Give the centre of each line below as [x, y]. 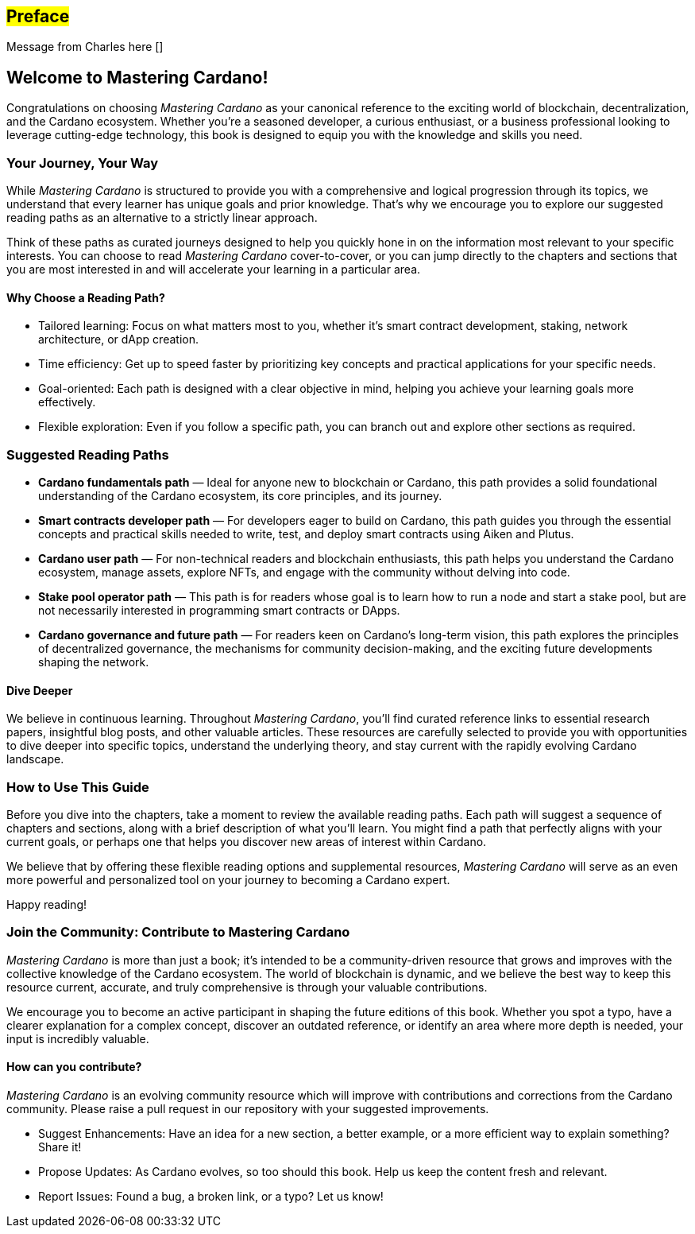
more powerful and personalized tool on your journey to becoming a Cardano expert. [228, 879]
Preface [38, 16]
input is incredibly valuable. [78, 1038]
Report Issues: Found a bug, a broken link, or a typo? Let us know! [211, 1196]
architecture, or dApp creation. [118, 340]
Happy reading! [46, 904]
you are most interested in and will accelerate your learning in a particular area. [214, 270]
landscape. [35, 759]
